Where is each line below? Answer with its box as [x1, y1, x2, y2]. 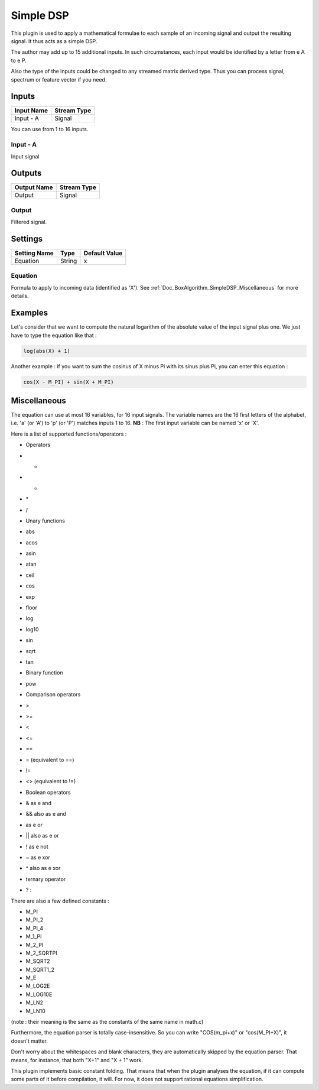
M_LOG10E [25, 991, 53, 998]
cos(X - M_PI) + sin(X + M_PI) [23, 378, 115, 385]
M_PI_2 [25, 916, 44, 923]
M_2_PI [25, 941, 44, 948]
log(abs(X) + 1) [23, 348, 71, 354]
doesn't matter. [11, 1037, 48, 1044]
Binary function [25, 669, 63, 676]
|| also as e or [25, 832, 59, 839]
